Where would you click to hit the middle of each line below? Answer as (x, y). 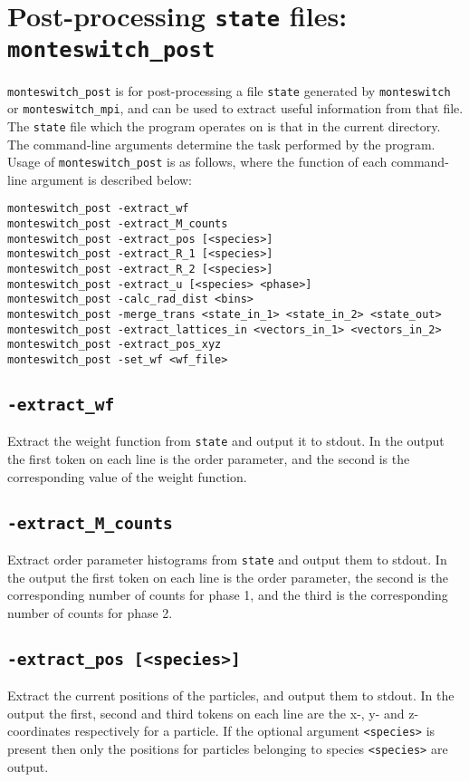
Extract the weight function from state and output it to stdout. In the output (226, 441)
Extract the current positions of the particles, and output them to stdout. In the (231, 695)
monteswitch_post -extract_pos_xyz (115, 345)
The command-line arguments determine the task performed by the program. (221, 144)
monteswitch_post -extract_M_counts (118, 224)
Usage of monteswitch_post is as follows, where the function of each (197, 162)
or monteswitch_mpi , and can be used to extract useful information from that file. (235, 108)
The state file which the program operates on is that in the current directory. (224, 126)
